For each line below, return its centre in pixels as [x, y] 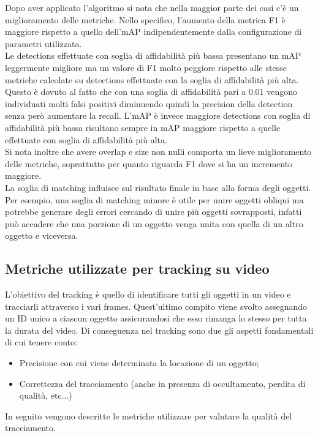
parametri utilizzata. [44, 43]
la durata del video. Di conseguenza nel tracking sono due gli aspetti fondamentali [159, 330]
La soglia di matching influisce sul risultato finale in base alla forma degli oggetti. [158, 187]
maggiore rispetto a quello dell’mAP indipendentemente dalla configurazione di [153, 32]
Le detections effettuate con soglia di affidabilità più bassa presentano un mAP [153, 55]
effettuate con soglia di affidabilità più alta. [86, 139]
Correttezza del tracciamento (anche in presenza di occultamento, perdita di [162, 383]
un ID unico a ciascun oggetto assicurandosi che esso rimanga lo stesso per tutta [156, 318]
